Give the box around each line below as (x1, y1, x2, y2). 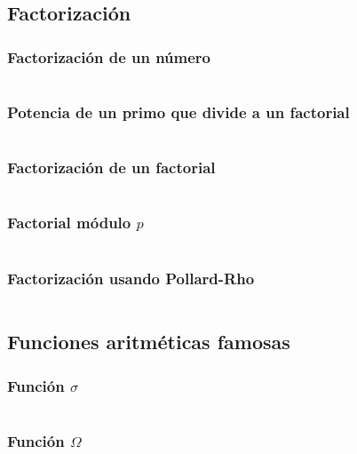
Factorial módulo (7, 211, 131, 234)
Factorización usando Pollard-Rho (7, 267, 255, 289)
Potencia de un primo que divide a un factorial (7, 100, 350, 123)
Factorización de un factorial (7, 156, 216, 179)
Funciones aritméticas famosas (7, 328, 290, 355)
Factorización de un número (7, 45, 211, 68)
